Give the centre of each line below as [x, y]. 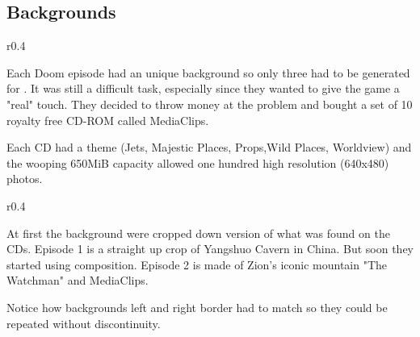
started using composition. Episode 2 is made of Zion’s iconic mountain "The [197, 264]
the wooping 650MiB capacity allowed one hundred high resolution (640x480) [198, 162]
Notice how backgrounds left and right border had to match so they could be [197, 307]
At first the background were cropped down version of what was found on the [198, 233]
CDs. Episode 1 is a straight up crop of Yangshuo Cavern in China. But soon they [210, 249]
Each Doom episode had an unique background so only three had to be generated [208, 72]
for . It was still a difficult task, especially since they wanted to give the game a [203, 88]
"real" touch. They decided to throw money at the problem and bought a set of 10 [210, 104]
